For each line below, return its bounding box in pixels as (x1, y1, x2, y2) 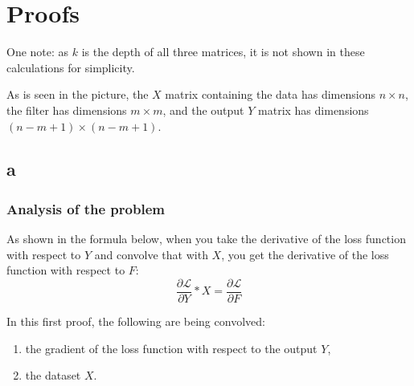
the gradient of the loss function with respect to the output (25, 339, 318, 356)
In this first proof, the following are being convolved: (6, 312, 265, 329)
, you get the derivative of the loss (221, 246, 389, 262)
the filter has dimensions (6, 101, 127, 118)
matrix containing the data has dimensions (165, 86, 375, 103)
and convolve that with (94, 246, 208, 262)
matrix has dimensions (258, 101, 369, 118)
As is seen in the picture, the (6, 86, 149, 103)
